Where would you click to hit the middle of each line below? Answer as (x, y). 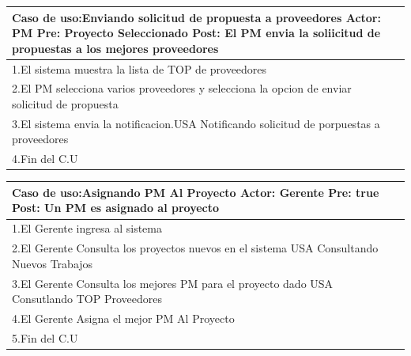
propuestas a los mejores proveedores (115, 48)
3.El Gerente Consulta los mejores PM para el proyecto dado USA (173, 283)
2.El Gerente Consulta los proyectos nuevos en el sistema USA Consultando (195, 248)
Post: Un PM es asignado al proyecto (116, 208)
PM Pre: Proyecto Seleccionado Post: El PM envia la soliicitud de (196, 33)
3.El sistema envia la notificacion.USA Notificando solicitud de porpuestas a (196, 123)
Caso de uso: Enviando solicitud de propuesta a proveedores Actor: (196, 17)
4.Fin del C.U (45, 159)
